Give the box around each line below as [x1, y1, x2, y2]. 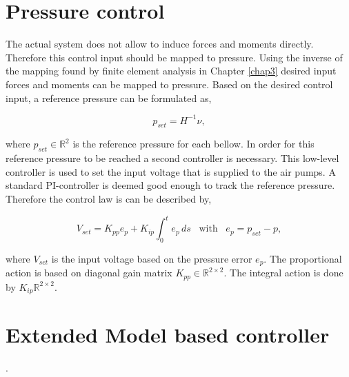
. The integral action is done [223, 265, 343, 280]
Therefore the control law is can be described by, [6, 191, 212, 205]
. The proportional [263, 251, 342, 265]
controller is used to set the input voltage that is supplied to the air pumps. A [6, 164, 336, 179]
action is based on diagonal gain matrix [6, 265, 172, 280]
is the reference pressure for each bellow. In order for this [72, 136, 315, 151]
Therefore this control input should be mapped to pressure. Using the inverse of [6, 50, 343, 64]
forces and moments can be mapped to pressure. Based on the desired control [6, 77, 333, 91]
